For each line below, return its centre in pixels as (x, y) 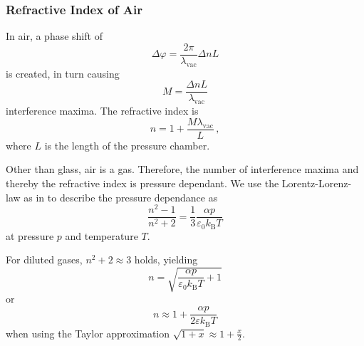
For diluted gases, (44, 259)
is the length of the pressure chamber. (127, 145)
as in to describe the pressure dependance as (121, 197)
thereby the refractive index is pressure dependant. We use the (142, 183)
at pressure (30, 235)
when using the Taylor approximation (88, 333)
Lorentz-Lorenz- (317, 183)
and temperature (102, 235)
